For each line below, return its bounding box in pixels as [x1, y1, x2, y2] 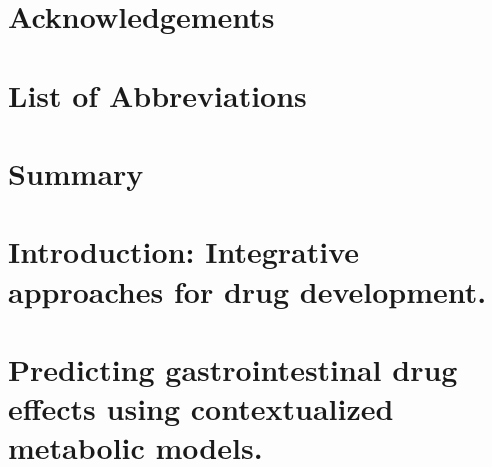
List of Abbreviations [8, 74, 307, 115]
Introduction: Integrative [8, 231, 359, 272]
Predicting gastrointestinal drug [8, 348, 458, 389]
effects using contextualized [8, 388, 394, 429]
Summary [8, 152, 144, 193]
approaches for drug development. [8, 270, 487, 311]
